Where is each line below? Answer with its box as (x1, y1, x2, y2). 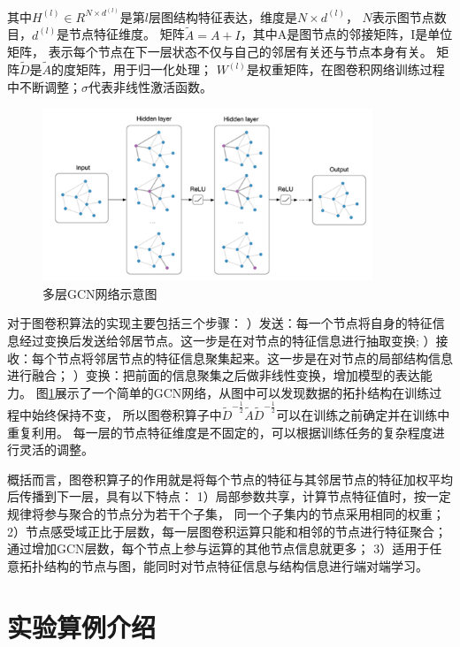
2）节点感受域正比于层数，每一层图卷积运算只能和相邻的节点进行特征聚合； (7, 521, 447, 540)
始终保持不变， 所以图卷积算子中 (31, 405, 222, 423)
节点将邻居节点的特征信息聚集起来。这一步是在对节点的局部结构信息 (56, 348, 453, 367)
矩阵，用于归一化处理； (76, 60, 213, 79)
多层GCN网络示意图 (42, 284, 157, 302)
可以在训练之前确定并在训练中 (276, 405, 450, 423)
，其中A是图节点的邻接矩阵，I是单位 (240, 25, 453, 43)
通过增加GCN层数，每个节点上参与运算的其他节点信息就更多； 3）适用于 (7, 539, 430, 558)
